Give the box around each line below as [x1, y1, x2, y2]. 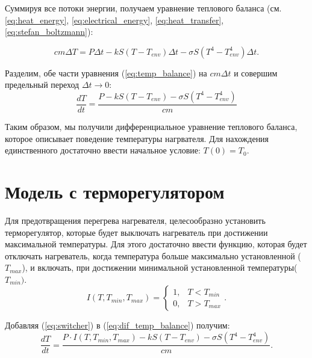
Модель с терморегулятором [5, 179, 225, 203]
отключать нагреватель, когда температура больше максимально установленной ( [5, 249, 301, 262]
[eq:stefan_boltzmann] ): [5, 25, 93, 38]
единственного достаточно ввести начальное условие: [5, 144, 201, 156]
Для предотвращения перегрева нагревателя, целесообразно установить [5, 214, 266, 226]
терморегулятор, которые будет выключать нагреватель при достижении [5, 226, 268, 238]
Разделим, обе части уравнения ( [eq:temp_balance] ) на [5, 66, 207, 79]
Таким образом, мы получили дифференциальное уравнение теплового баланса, [5, 120, 298, 132]
